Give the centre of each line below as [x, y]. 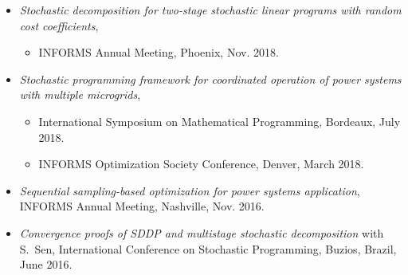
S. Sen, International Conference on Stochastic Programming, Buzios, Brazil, [208, 248]
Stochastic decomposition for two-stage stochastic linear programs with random [210, 10]
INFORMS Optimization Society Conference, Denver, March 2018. [201, 164]
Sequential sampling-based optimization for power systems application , [190, 190]
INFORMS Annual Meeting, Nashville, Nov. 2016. [142, 206]
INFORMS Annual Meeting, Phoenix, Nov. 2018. [159, 52]
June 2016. [46, 264]
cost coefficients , [59, 25]
